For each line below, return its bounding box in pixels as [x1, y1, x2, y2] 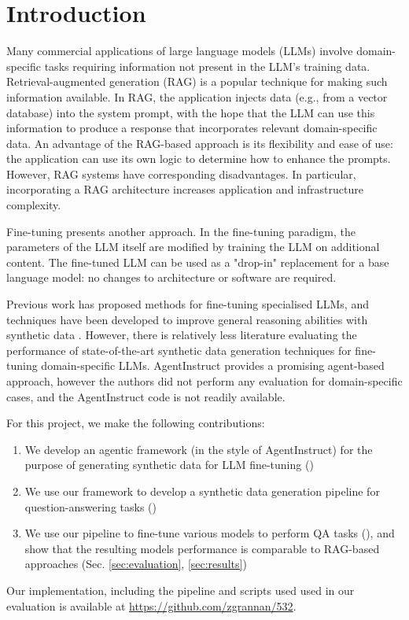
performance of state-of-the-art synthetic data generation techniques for [6, 341, 352, 358]
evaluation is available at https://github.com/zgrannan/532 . [6, 597, 297, 614]
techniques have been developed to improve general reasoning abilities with [6, 311, 368, 327]
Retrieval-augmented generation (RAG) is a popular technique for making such [6, 73, 388, 90]
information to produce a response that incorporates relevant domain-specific [6, 120, 378, 136]
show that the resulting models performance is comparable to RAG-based [24, 540, 380, 556]
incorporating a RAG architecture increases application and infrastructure [6, 181, 363, 197]
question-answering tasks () [24, 498, 157, 515]
